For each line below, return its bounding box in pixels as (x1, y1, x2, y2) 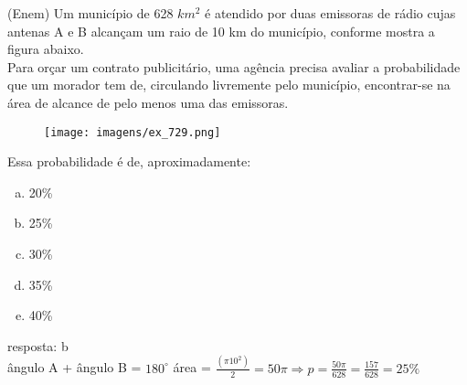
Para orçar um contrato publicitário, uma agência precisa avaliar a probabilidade (7, 57, 461, 76)
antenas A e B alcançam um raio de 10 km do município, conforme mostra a (7, 21, 435, 40)
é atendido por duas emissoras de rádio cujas (205, 4, 456, 22)
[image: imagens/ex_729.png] (44, 125, 221, 139)
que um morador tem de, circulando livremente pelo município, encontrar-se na (7, 75, 451, 94)
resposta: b (7, 336, 69, 355)
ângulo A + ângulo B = (7, 358, 142, 377)
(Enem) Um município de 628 (7, 4, 174, 22)
